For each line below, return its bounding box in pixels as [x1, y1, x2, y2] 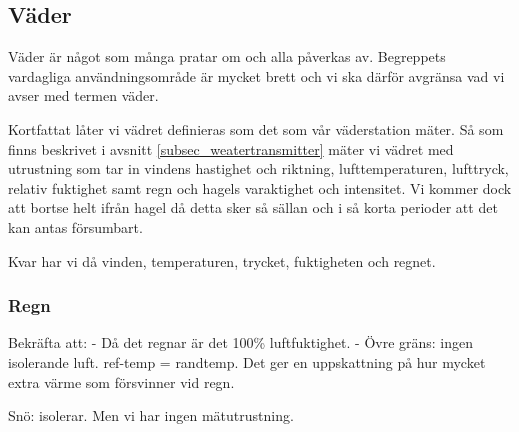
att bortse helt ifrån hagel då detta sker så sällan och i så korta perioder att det [8, 197, 498, 218]
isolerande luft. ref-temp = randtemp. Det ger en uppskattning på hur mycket [8, 351, 486, 372]
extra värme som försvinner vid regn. [8, 371, 235, 392]
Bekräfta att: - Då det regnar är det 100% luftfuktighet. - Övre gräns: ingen [8, 332, 474, 353]
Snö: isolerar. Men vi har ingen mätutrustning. [8, 405, 294, 426]
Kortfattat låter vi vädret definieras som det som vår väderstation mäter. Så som [8, 118, 504, 139]
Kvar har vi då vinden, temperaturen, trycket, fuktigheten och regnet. [8, 250, 436, 271]
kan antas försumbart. [8, 216, 143, 237]
